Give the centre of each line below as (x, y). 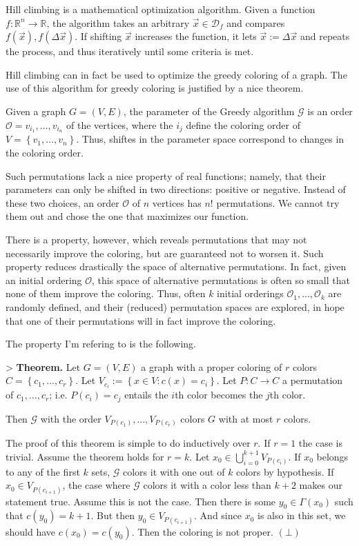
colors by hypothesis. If (285, 471)
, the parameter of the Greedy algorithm (209, 111)
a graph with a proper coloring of (212, 366)
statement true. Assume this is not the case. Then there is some (141, 501)
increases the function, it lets (196, 36)
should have (31, 531)
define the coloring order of (243, 124)
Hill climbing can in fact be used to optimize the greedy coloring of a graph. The (176, 74)
